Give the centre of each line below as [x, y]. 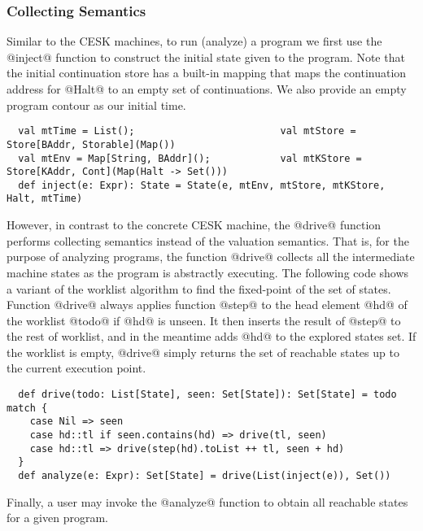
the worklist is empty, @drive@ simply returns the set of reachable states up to [203, 352]
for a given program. [57, 518]
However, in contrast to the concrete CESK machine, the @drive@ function [194, 225]
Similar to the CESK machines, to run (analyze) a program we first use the [194, 41]
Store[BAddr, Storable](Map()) [91, 144]
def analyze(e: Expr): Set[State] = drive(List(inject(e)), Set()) [205, 476]
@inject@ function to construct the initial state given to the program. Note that [206, 57]
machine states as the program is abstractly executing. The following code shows [208, 272]
